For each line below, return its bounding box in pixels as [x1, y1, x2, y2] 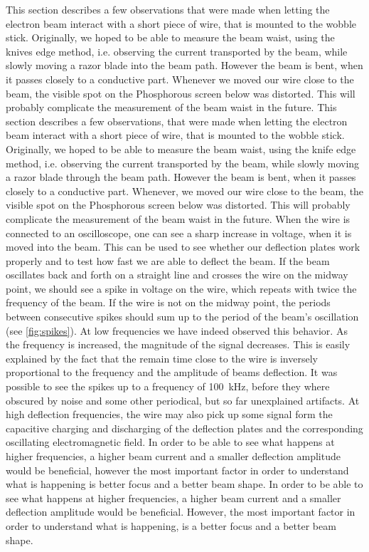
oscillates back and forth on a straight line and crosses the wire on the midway [6, 267, 348, 282]
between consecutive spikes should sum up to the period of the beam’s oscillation [6, 309, 359, 324]
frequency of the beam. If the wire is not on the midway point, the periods [6, 295, 331, 310]
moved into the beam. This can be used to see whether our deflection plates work [6, 239, 360, 254]
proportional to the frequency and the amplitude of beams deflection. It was [6, 365, 338, 380]
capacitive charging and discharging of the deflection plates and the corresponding [6, 420, 363, 435]
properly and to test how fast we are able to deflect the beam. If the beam [6, 253, 330, 268]
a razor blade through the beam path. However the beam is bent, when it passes [6, 170, 356, 184]
